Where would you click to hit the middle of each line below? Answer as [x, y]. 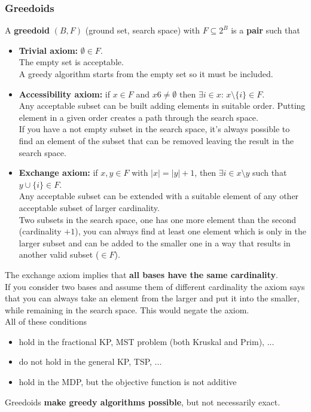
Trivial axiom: [48, 50]
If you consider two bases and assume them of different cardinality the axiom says [155, 286]
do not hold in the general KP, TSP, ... [90, 361]
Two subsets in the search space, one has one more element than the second [158, 219]
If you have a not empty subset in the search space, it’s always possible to [154, 129]
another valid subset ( [59, 254]
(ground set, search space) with [142, 30]
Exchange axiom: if [58, 173]
